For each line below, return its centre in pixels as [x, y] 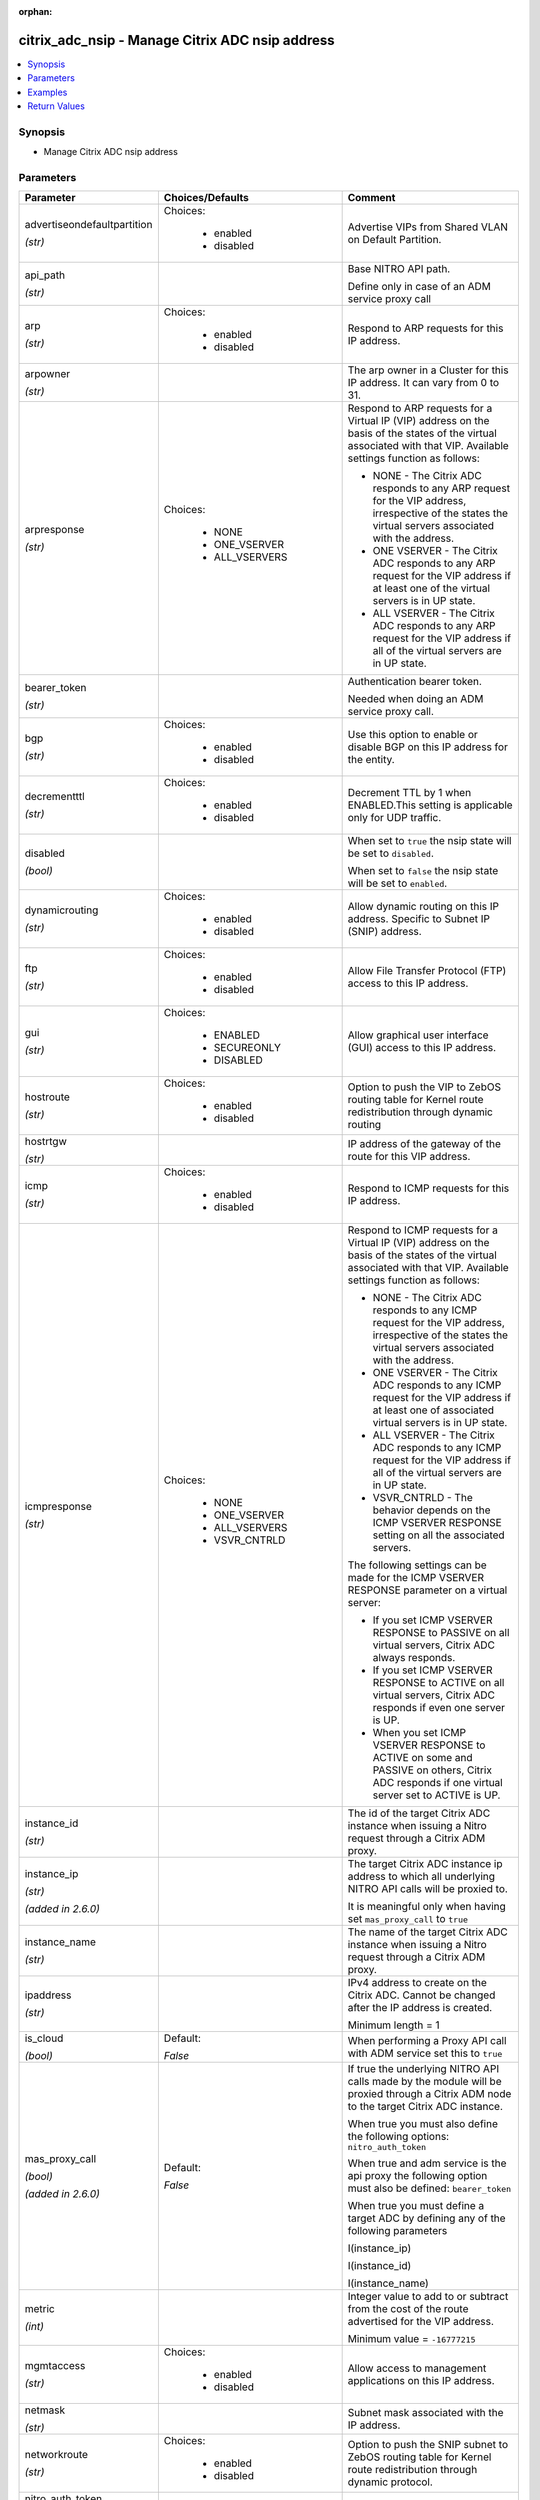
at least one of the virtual [431, 588]
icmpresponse [58, 1507]
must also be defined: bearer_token [429, 2188]
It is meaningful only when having [427, 1907]
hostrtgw [45, 1142]
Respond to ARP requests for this [425, 328]
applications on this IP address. [421, 2381]
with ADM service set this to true [425, 2053]
